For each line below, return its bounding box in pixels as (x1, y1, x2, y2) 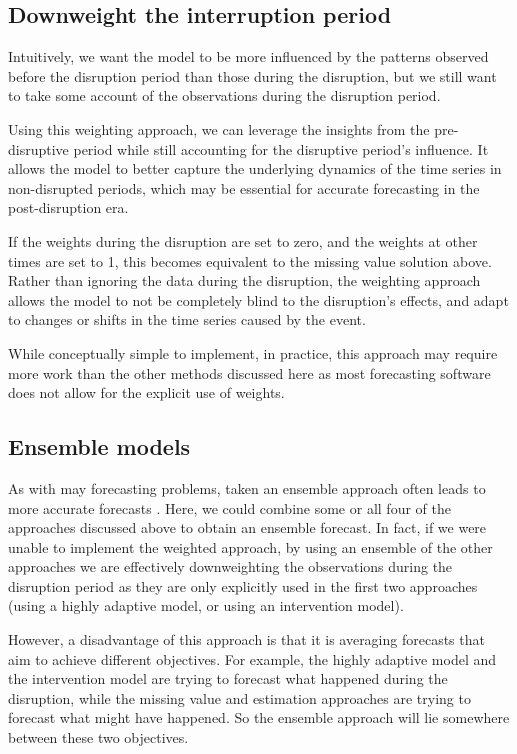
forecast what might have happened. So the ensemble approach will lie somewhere (8, 707, 510, 728)
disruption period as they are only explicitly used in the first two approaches (8, 575, 478, 596)
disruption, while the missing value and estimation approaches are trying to (8, 687, 471, 708)
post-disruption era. (8, 197, 129, 218)
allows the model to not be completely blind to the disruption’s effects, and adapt (8, 289, 509, 310)
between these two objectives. (8, 727, 189, 748)
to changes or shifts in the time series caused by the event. (8, 309, 366, 330)
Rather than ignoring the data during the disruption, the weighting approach (8, 270, 481, 291)
